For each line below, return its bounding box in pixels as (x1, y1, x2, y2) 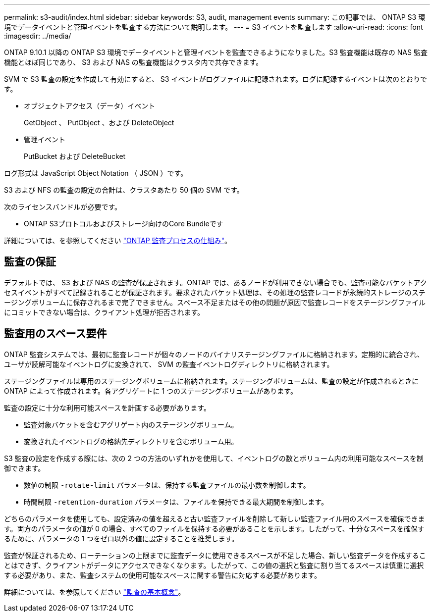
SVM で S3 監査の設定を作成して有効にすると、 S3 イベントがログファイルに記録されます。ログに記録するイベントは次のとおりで (4, 75, 427, 83)
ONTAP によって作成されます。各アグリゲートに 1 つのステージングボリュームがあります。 (4, 386, 297, 395)
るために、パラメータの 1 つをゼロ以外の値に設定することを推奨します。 (4, 534, 239, 543)
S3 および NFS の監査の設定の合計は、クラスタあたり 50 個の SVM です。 (4, 186, 244, 194)
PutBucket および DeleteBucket (24, 152, 126, 160)
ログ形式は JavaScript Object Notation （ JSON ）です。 (4, 169, 188, 177)
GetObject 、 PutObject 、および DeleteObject (24, 118, 174, 127)
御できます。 (4, 463, 45, 472)
